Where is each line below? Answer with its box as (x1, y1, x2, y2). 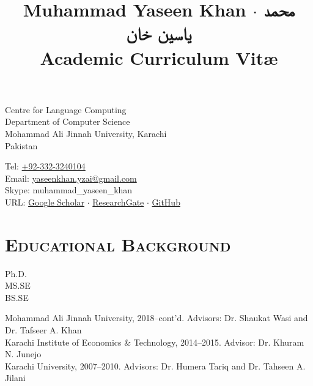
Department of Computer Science (5, 115, 130, 128)
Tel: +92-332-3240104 (5, 160, 86, 173)
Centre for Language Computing (5, 103, 127, 116)
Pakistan (5, 139, 38, 152)
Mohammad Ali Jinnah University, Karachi (5, 127, 167, 139)
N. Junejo (5, 347, 42, 360)
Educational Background (5, 231, 231, 256)
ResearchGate (92, 195, 144, 208)
